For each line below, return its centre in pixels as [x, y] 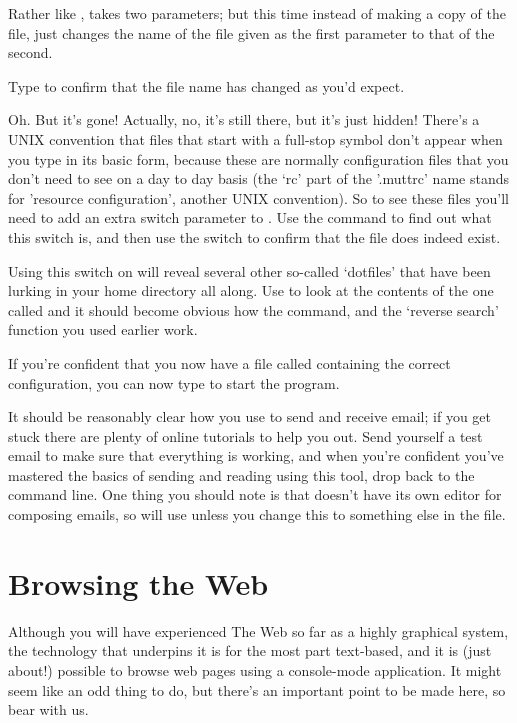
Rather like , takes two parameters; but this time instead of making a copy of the [257, 13]
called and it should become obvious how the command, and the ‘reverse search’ [253, 309]
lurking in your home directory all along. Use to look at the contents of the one [251, 290]
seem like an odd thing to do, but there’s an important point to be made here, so [257, 689]
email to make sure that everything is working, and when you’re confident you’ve [256, 455]
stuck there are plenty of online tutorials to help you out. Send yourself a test [245, 435]
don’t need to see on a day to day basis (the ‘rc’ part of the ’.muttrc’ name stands [258, 178]
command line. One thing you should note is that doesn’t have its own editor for [255, 494]
